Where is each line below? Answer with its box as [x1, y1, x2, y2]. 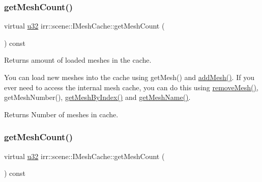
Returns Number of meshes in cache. [4, 109, 119, 119]
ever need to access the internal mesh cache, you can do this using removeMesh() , [4, 82, 258, 92]
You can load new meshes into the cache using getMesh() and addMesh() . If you [4, 72, 254, 82]
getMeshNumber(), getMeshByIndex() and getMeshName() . [4, 92, 191, 102]
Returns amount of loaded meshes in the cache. [4, 55, 152, 65]
